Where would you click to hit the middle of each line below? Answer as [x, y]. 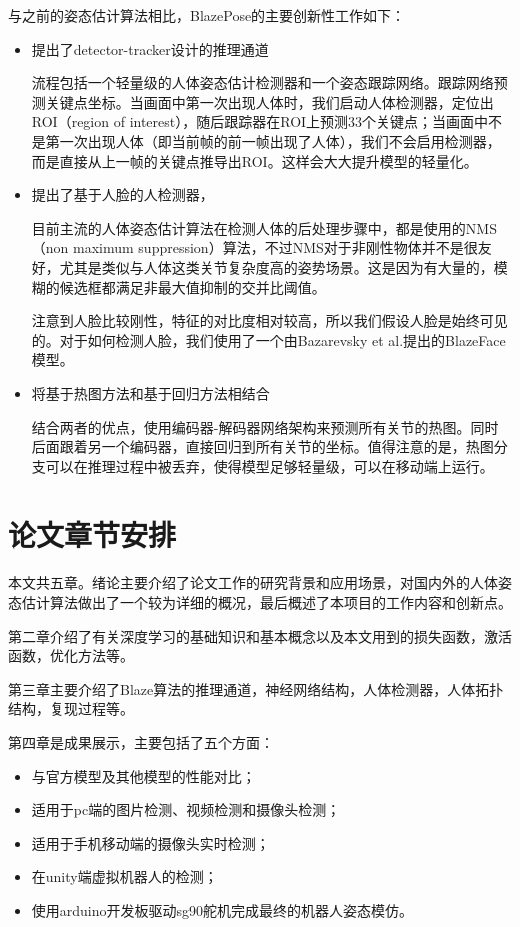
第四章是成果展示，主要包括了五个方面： [141, 741]
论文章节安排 [92, 534]
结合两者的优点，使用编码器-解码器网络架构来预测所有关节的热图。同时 [265, 426]
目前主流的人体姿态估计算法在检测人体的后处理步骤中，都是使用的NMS [264, 227]
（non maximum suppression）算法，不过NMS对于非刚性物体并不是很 [254, 247]
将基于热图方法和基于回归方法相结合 [150, 392]
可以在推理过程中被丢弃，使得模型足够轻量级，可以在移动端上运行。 [269, 465]
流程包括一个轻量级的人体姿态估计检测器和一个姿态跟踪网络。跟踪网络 [262, 82]
